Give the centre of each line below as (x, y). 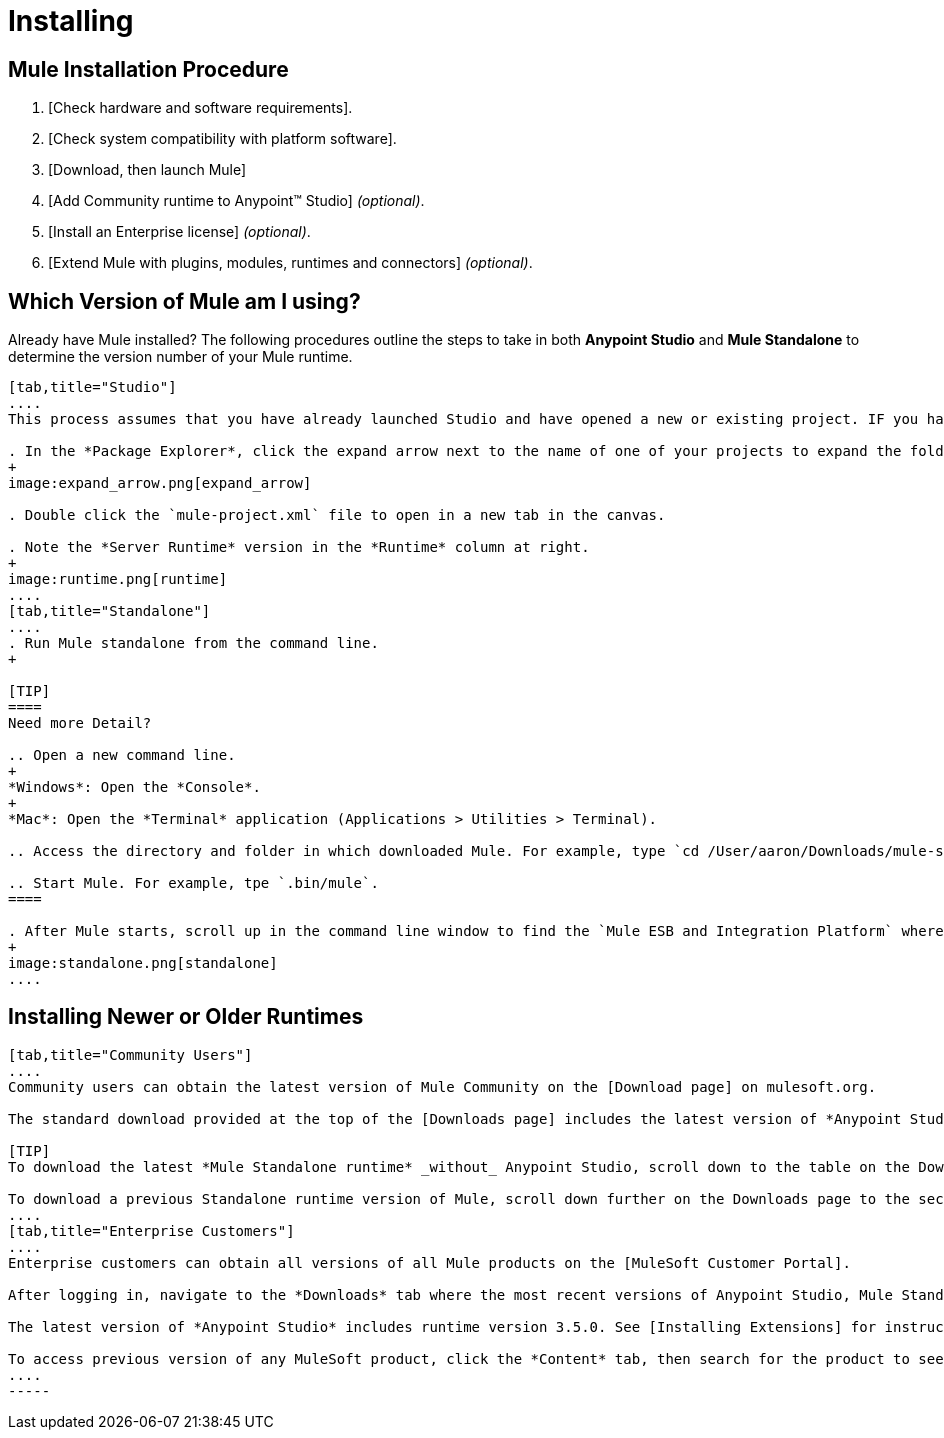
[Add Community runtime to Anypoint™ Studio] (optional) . (236, 201)
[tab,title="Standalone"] (109, 611)
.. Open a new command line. (122, 755)
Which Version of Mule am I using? (184, 301)
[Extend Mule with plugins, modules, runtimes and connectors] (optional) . (290, 263)
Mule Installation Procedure (148, 69)
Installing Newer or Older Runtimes (186, 1017)
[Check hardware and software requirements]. (200, 108)
